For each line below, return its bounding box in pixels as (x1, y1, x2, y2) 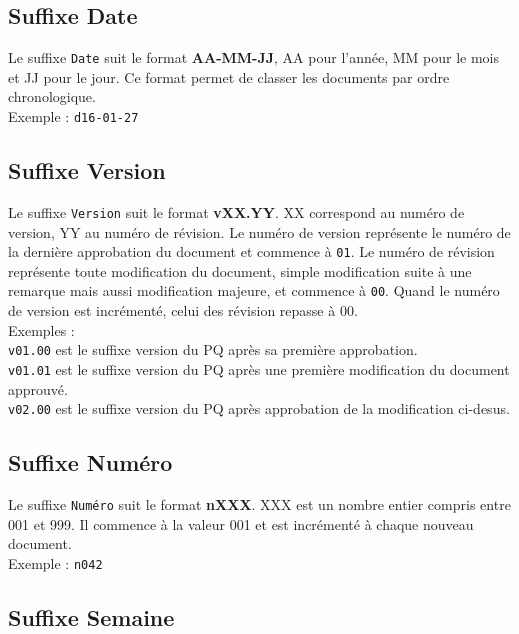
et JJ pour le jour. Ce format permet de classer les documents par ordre (8, 66, 450, 87)
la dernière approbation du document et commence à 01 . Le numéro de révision (8, 241, 495, 262)
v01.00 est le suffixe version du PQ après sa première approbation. (8, 339, 418, 360)
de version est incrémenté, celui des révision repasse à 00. (8, 300, 358, 321)
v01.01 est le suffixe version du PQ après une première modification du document (8, 358, 510, 379)
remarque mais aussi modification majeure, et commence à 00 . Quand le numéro (8, 280, 500, 301)
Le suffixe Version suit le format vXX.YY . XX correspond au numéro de (8, 201, 465, 222)
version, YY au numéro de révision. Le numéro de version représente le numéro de (8, 221, 511, 242)
